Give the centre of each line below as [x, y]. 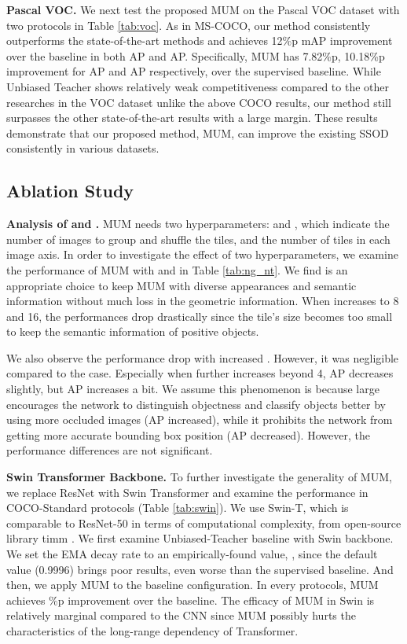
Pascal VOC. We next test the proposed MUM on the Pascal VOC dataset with [203, 9]
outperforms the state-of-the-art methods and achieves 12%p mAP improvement [200, 40]
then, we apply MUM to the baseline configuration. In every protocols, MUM [192, 585]
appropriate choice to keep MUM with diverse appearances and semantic [181, 285]
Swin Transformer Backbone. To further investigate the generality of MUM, [199, 477]
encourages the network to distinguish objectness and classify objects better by [196, 404]
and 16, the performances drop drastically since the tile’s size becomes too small [200, 316]
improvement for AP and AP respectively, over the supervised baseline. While [194, 71]
